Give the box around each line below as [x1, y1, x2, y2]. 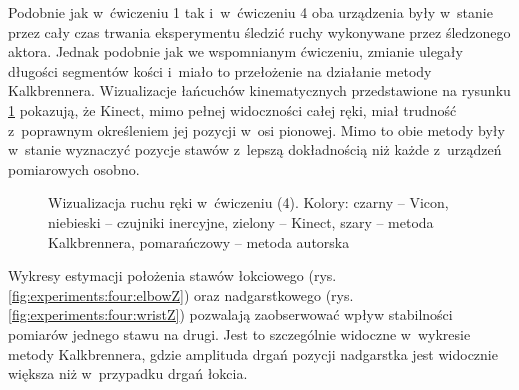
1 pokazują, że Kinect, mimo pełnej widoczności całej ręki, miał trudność [8, 99, 457, 120]
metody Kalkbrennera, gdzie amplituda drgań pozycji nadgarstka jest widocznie [8, 343, 498, 364]
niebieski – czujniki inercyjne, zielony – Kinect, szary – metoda [48, 211, 434, 232]
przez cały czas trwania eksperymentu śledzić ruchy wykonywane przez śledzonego [8, 21, 511, 42]
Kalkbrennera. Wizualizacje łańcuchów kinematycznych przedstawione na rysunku [8, 80, 511, 101]
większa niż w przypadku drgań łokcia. [8, 363, 248, 384]
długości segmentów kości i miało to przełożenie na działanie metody [8, 60, 432, 81]
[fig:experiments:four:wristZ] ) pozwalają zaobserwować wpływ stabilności [8, 304, 453, 325]
